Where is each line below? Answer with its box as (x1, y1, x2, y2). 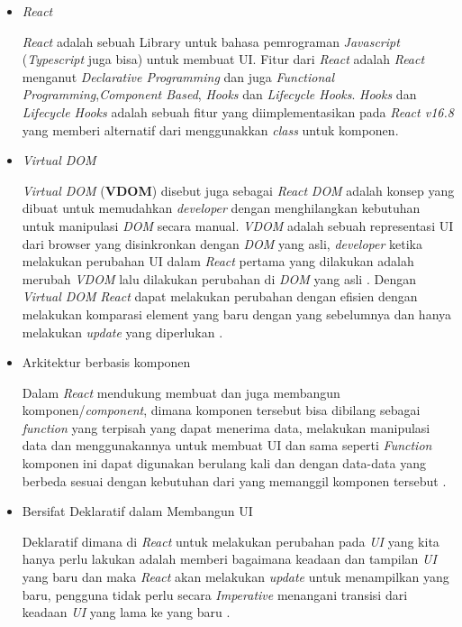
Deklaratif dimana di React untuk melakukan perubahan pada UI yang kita (22, 531, 439, 550)
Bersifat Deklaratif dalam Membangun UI (22, 502, 253, 521)
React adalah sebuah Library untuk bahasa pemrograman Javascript (22, 32, 400, 51)
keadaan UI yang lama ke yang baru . (22, 603, 231, 622)
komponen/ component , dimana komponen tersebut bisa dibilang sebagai (22, 401, 421, 420)
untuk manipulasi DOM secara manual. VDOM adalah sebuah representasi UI (22, 216, 454, 235)
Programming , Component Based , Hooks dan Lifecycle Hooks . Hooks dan (22, 85, 417, 104)
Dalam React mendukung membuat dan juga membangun (22, 383, 340, 401)
